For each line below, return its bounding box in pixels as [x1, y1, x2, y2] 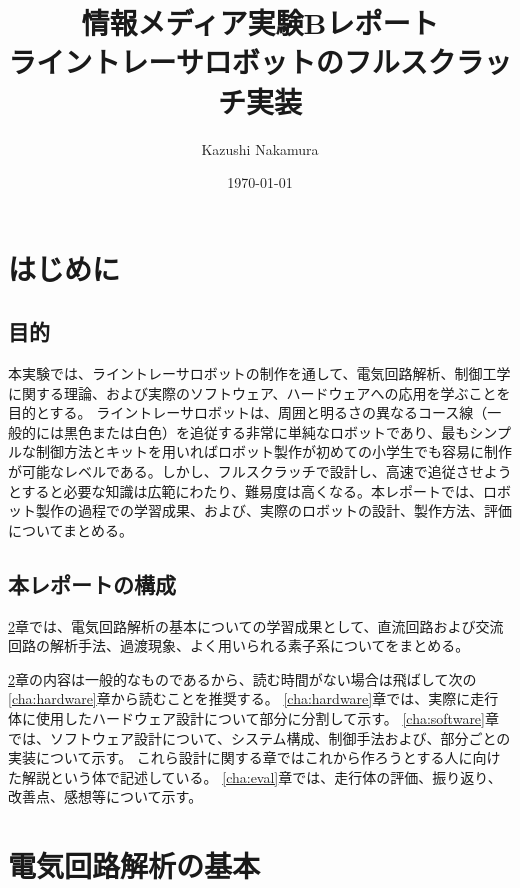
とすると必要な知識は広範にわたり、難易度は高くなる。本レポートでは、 [8, 480, 484, 501]
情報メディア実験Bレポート [81, 2, 439, 43]
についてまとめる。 [8, 519, 133, 540]
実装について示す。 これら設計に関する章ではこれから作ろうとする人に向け [8, 747, 501, 768]
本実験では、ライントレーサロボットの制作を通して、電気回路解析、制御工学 [8, 363, 511, 384]
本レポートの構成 [8, 568, 176, 599]
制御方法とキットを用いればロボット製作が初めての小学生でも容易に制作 [35, 441, 512, 462]
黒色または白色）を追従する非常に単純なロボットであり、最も [63, 421, 470, 442]
